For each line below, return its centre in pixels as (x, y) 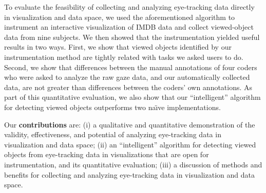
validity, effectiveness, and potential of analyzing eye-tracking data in (113, 134)
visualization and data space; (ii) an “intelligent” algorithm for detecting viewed (130, 144)
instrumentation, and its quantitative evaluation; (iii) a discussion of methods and (133, 164)
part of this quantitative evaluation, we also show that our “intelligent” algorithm (132, 97)
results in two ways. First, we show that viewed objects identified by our (118, 47)
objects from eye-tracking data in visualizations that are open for (107, 154)
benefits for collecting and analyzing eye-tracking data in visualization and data (129, 174)
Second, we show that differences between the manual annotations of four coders (131, 67)
